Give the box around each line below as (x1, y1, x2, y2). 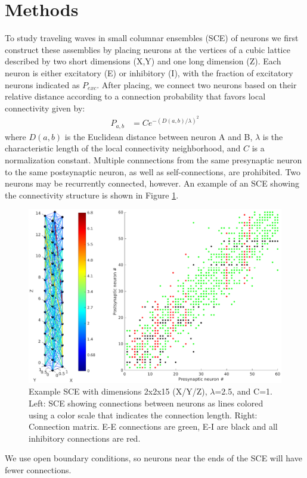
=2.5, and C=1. (215, 385, 272, 398)
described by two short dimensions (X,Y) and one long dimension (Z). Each (5, 55, 281, 67)
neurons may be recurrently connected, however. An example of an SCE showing (5, 177, 300, 190)
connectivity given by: (5, 101, 85, 114)
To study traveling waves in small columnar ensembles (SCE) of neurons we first (5, 32, 299, 44)
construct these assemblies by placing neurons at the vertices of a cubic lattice (5, 43, 290, 55)
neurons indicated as (5, 78, 80, 91)
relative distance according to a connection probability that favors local (5, 90, 266, 103)
